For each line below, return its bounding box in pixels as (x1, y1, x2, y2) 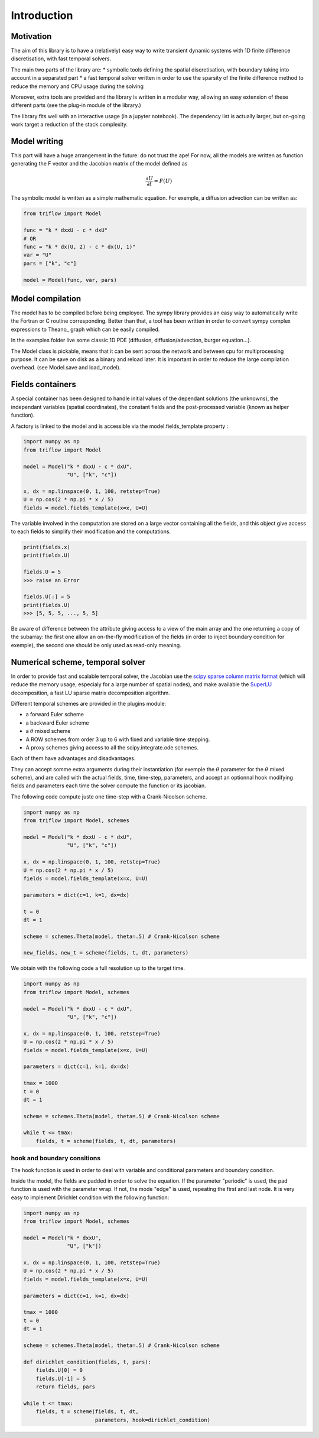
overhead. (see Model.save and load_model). (11, 364, 121, 371)
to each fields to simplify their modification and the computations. (11, 528, 171, 535)
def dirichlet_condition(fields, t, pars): (23, 1358, 152, 1365)
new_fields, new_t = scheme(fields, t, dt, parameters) (23, 949, 189, 956)
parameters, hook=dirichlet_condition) (95, 1416, 211, 1423)
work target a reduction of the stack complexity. (11, 121, 128, 128)
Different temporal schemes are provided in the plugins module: (11, 700, 167, 707)
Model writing (11, 137, 63, 146)
